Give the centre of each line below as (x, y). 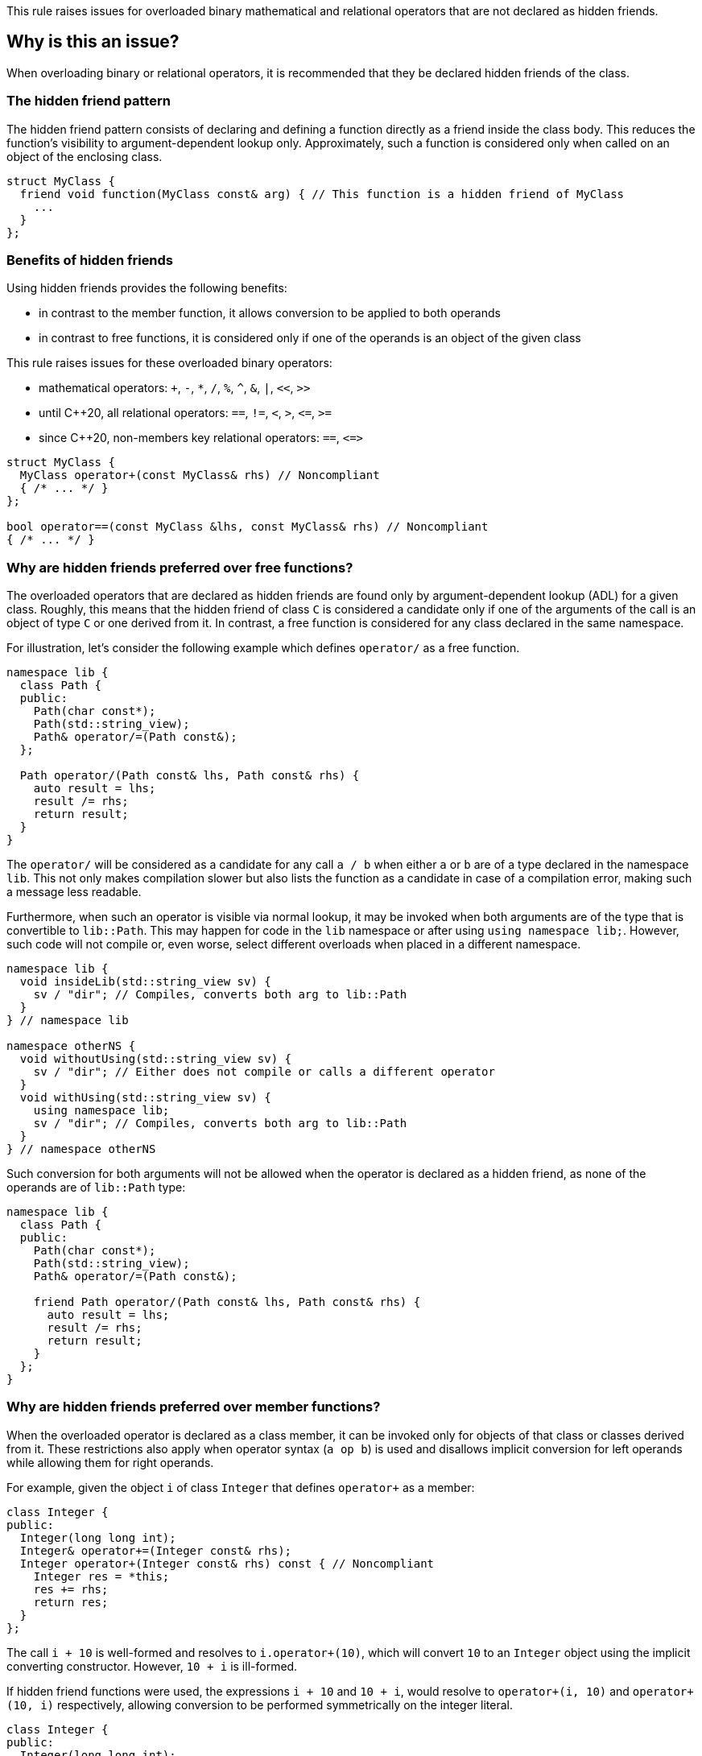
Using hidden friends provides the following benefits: (147, 288)
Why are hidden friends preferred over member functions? (194, 1407)
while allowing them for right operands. (110, 1462)
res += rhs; (71, 1589)
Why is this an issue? (93, 42)
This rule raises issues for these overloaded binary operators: (169, 363)
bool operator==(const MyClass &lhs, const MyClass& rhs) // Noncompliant (248, 527)
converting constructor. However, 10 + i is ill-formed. (152, 1666)
